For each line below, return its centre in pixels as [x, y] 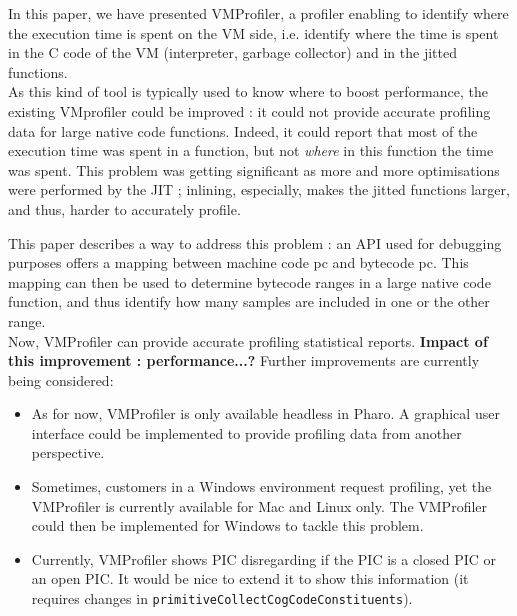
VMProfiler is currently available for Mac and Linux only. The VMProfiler [259, 505]
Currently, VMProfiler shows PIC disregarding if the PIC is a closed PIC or [264, 558]
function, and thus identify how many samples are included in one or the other [249, 301]
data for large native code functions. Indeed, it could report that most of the [243, 130]
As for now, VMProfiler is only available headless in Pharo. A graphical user [265, 413]
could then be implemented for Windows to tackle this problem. [227, 525]
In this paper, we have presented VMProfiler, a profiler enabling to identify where [258, 13]
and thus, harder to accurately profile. [124, 208]
